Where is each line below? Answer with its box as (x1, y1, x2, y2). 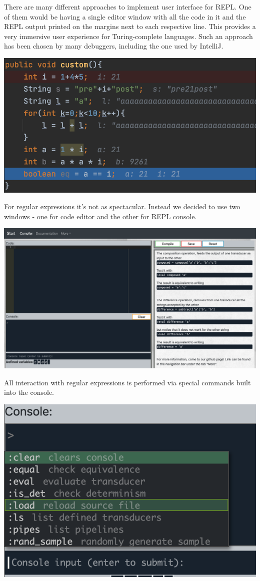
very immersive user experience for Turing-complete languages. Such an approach (4, 31, 253, 41)
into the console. (4, 387, 54, 397)
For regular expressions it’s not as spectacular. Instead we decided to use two (4, 201, 240, 212)
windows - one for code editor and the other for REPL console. (4, 211, 197, 221)
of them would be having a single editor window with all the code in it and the (4, 11, 246, 22)
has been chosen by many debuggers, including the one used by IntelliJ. (4, 41, 223, 51)
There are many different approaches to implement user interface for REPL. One (4, 2, 251, 12)
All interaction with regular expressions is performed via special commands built (4, 377, 251, 387)
